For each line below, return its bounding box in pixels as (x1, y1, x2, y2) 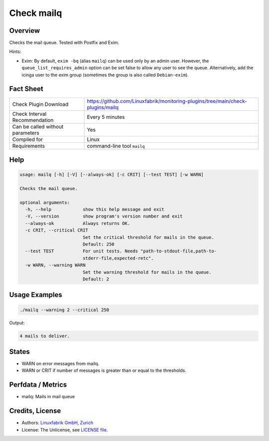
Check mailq (9, 7, 62, 18)
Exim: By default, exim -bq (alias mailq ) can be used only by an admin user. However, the (21, 58, 209, 64)
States (9, 347, 30, 356)
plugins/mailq (87, 104, 119, 110)
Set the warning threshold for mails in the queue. (82, 269, 212, 275)
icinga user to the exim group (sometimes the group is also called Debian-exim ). (21, 72, 189, 78)
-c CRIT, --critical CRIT (25, 227, 88, 233)
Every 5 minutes (87, 113, 125, 120)
